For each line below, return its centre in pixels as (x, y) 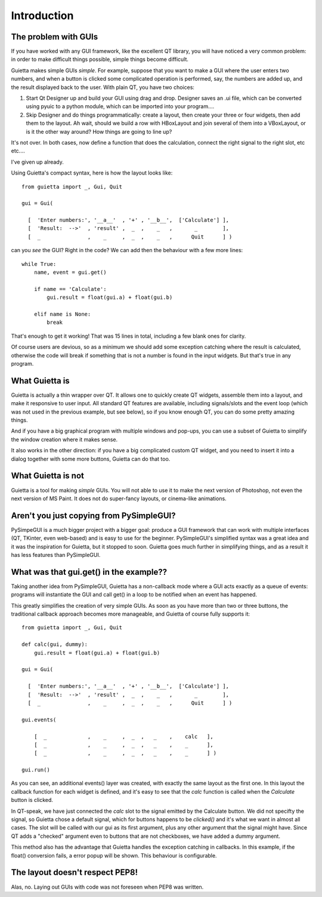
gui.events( (39, 720)
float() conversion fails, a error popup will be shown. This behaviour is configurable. (114, 855)
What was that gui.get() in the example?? (89, 572)
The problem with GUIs (55, 37)
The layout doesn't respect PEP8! (75, 872)
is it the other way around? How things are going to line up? (99, 131)
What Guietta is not (48, 476)
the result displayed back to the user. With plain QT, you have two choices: (103, 87)
